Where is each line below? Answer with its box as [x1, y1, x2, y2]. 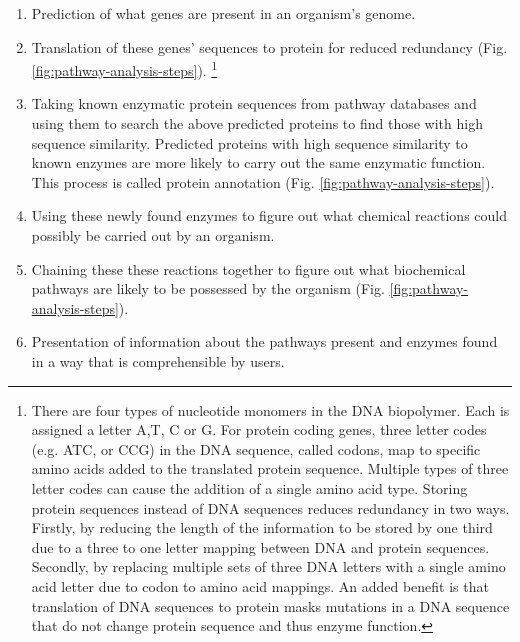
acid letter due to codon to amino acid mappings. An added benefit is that [31, 575, 489, 596]
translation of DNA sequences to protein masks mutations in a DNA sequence [31, 595, 510, 616]
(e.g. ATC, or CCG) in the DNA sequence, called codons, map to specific [31, 438, 481, 459]
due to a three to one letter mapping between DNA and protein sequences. [31, 536, 490, 557]
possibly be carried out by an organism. [31, 225, 275, 245]
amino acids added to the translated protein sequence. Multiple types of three [31, 458, 509, 479]
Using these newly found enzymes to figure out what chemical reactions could [31, 205, 507, 226]
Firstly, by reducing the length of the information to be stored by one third [31, 517, 493, 538]
